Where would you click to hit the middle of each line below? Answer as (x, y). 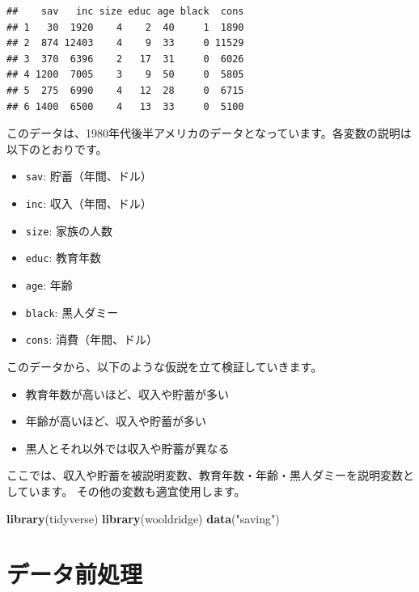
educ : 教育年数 (63, 258)
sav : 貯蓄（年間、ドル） (89, 176)
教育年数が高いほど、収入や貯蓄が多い (127, 393)
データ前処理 (75, 574)
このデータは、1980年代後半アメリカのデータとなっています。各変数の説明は (209, 133)
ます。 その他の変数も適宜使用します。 (143, 491)
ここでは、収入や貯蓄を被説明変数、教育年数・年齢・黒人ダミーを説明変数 (205, 475)
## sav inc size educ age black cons (125, 11)
